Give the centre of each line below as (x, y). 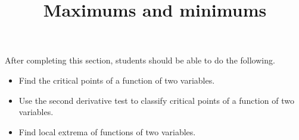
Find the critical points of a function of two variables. (117, 80)
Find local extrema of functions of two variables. (107, 131)
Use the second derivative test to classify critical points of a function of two (156, 100)
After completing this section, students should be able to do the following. (140, 60)
